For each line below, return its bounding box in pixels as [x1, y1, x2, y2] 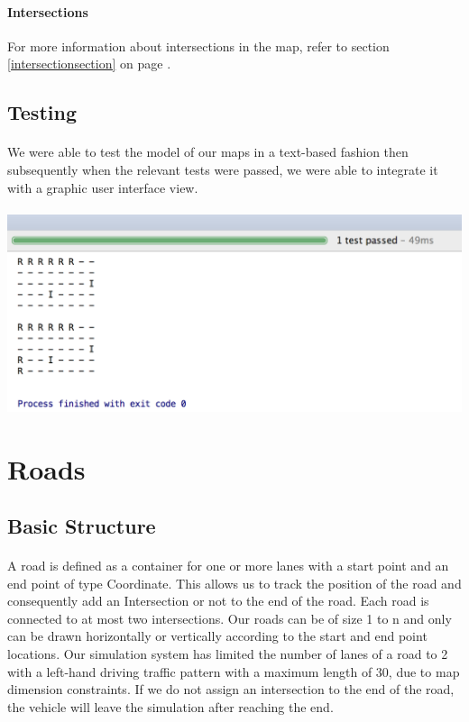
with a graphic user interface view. [7, 178, 198, 196]
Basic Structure [7, 512, 156, 540]
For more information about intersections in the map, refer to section [7, 36, 390, 55]
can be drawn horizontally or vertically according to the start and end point [7, 626, 428, 645]
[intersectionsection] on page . [7, 54, 171, 73]
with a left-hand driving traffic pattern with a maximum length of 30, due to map [7, 662, 460, 681]
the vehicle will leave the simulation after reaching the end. [7, 697, 334, 716]
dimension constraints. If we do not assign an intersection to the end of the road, [7, 680, 455, 699]
